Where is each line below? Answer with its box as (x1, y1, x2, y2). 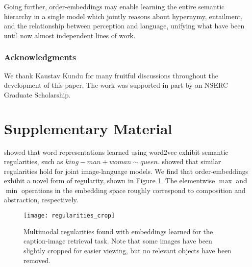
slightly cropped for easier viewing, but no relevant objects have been (24, 245, 231, 255)
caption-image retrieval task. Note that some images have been (24, 236, 212, 246)
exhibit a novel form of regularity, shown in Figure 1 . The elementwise (4, 175, 215, 186)
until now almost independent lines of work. (4, 30, 136, 40)
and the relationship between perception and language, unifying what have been (4, 21, 245, 31)
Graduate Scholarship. (4, 89, 71, 99)
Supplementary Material (4, 118, 173, 138)
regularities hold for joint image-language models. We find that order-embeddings (4, 166, 249, 176)
